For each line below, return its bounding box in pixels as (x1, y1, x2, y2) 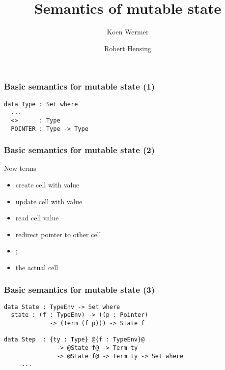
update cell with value (15, 196, 83, 206)
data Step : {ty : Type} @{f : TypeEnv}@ (4, 336, 145, 343)
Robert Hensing (104, 43, 151, 53)
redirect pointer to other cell (15, 229, 101, 239)
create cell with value (15, 180, 80, 190)
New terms (4, 163, 36, 173)
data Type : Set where (4, 100, 78, 108)
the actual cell (15, 262, 58, 273)
